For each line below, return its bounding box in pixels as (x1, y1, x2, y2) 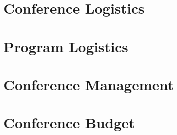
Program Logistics (3, 36, 128, 56)
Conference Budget (3, 113, 135, 133)
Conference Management (3, 74, 174, 94)
